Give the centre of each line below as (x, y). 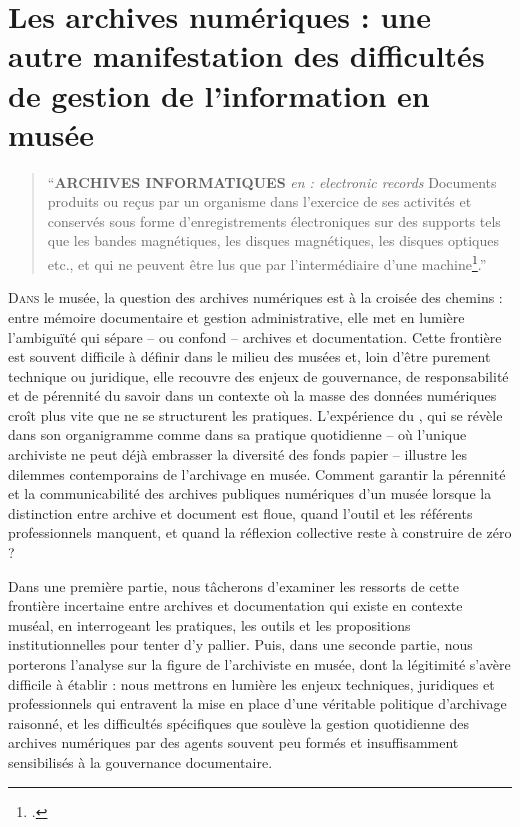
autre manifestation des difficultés (246, 55)
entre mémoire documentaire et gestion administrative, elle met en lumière (236, 316)
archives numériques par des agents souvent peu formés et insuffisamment (233, 742)
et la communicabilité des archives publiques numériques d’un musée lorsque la (250, 493)
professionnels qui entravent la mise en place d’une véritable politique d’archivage (257, 703)
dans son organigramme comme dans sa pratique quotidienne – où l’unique (237, 434)
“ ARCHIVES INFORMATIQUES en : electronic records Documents (272, 181)
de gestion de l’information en (219, 94)
